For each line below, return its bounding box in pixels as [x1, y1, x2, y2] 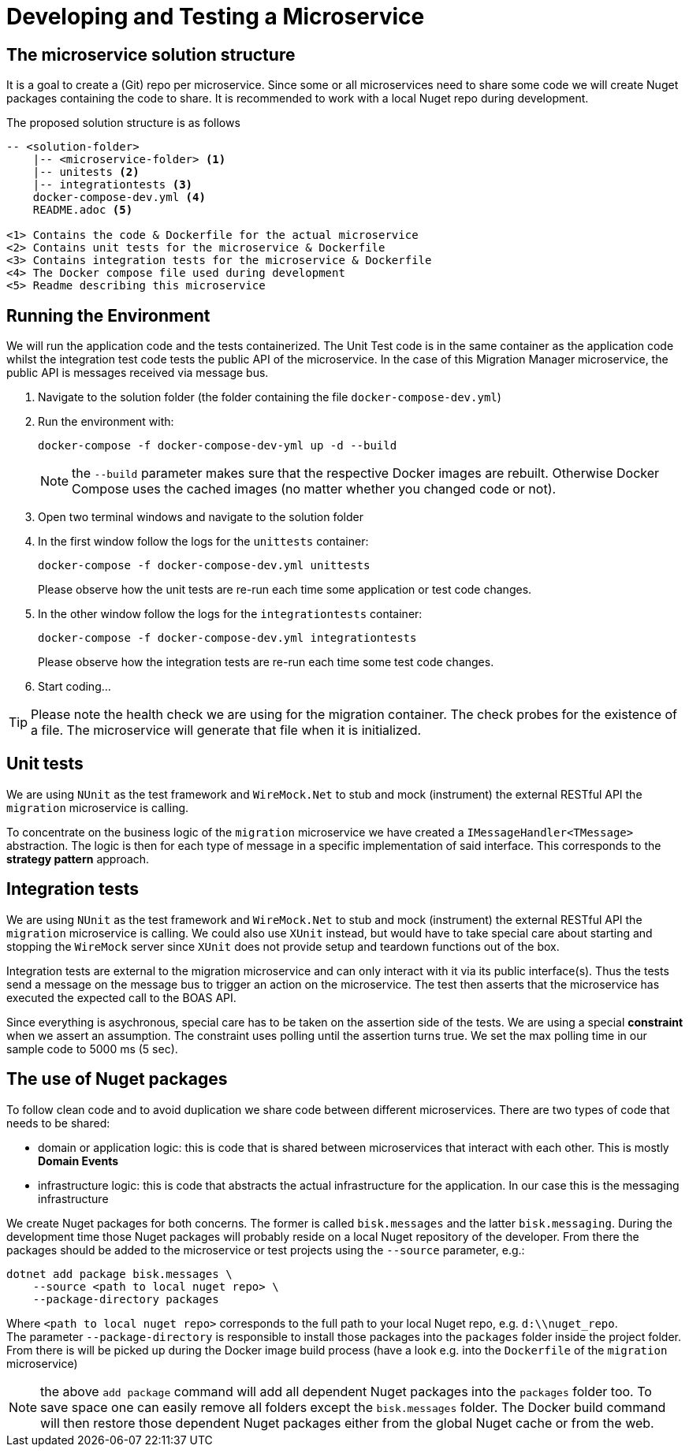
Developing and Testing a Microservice [6, 3, 425, 30]
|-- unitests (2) [32, 166, 140, 179]
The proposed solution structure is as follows [6, 116, 240, 130]
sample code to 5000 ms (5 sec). [6, 1041, 178, 1056]
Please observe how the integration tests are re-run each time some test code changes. [38, 655, 494, 669]
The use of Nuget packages [6, 1069, 228, 1090]
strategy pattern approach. [6, 851, 150, 866]
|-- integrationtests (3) [32, 178, 193, 192]
